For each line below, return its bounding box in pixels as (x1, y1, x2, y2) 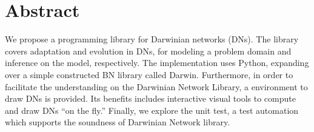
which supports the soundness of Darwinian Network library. (5, 116, 230, 128)
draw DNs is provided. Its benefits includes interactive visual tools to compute (5, 92, 296, 105)
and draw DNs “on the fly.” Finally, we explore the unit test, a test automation (5, 104, 299, 116)
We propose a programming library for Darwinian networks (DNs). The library (5, 33, 299, 45)
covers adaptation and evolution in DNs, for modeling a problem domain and (5, 44, 292, 57)
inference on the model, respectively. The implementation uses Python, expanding (5, 56, 309, 69)
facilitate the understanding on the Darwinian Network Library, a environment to (5, 80, 308, 93)
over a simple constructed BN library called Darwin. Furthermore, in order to (5, 68, 293, 81)
